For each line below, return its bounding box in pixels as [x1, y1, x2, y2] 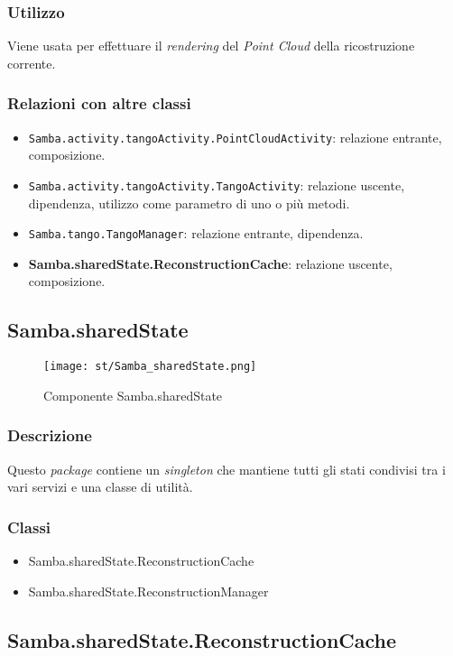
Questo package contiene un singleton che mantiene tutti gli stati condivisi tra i [7, 459, 446, 478]
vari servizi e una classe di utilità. [7, 477, 193, 496]
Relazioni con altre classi [7, 92, 191, 115]
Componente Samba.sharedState [43, 385, 223, 404]
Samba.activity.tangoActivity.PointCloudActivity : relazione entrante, [28, 127, 442, 146]
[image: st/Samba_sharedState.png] [43, 360, 257, 374]
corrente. [7, 53, 56, 72]
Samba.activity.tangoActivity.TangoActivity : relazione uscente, [28, 175, 405, 194]
